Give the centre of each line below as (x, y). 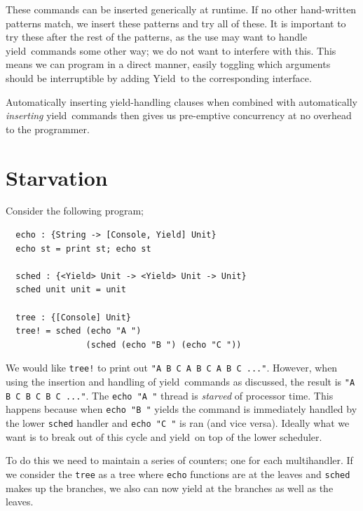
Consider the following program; (75, 211)
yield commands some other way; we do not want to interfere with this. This (171, 50)
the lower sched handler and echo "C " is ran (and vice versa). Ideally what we (178, 423)
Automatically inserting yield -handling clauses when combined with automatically (181, 101)
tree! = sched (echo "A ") (78, 331)
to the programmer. (48, 129)
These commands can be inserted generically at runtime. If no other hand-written (181, 9)
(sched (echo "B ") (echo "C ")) (164, 345)
